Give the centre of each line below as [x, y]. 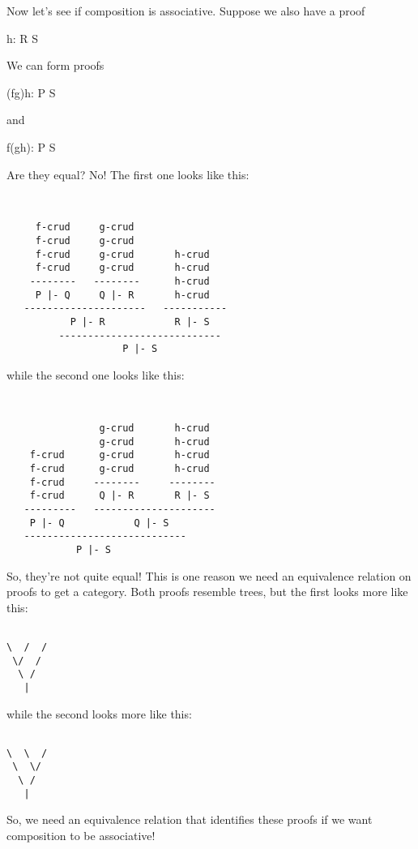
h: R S [23, 38]
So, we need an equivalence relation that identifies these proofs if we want [190, 819]
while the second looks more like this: [99, 713]
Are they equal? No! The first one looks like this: [128, 174]
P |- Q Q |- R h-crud [122, 295]
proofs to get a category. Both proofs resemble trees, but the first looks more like [207, 592]
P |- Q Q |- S [99, 523]
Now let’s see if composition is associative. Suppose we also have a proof [186, 11]
